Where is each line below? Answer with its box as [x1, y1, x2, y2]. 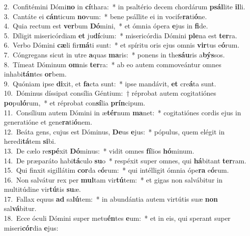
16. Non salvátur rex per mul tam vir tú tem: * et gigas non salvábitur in [4, 174, 222, 184]
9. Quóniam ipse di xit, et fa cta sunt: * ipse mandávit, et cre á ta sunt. [4, 78, 216, 88]
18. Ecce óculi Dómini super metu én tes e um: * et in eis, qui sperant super [4, 213, 231, 223]
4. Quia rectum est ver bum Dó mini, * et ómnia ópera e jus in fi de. [4, 21, 208, 31]
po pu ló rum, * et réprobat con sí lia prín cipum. [4, 97, 145, 107]
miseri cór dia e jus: [4, 222, 58, 233]
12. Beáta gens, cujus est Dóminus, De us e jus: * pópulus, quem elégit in [4, 126, 225, 136]
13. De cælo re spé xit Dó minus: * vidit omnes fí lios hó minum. [4, 145, 194, 156]
